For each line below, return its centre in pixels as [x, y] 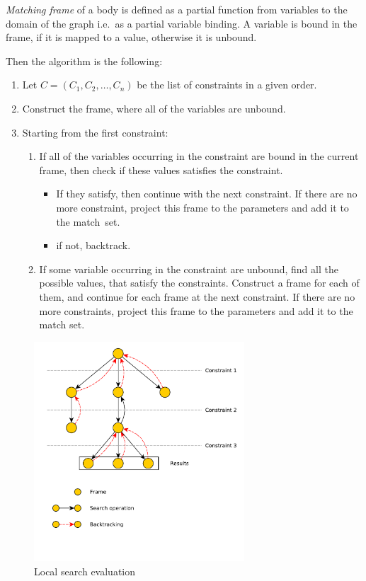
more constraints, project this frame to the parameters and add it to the [196, 310]
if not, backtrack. [93, 245]
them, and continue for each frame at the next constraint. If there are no [197, 296]
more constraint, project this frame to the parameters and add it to [202, 207]
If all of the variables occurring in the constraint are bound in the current [199, 156]
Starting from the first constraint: [95, 132]
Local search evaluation [85, 571]
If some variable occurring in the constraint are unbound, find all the [189, 269]
